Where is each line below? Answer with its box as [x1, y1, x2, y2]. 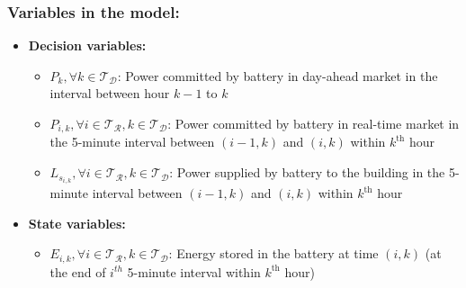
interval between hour [49, 84, 170, 103]
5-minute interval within [127, 262, 261, 281]
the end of [49, 262, 106, 281]
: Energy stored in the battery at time [168, 244, 379, 263]
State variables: [28, 213, 126, 232]
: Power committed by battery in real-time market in [167, 114, 460, 132]
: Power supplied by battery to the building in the [169, 163, 445, 182]
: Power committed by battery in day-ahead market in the [117, 66, 438, 85]
